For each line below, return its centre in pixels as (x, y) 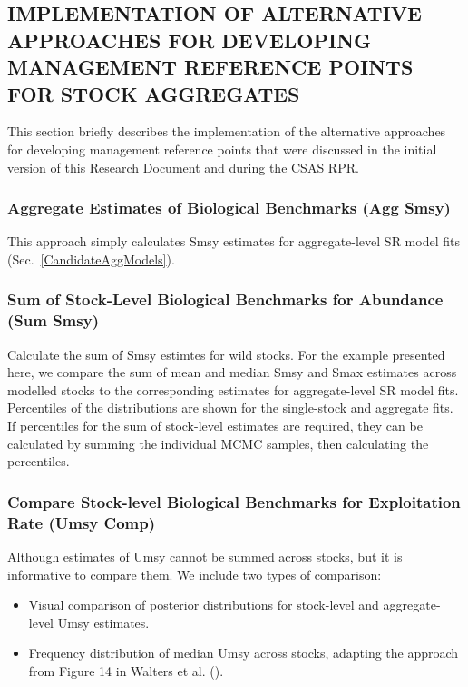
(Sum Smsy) (53, 320)
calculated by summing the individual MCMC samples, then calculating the (218, 443)
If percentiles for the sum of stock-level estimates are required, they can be (215, 426)
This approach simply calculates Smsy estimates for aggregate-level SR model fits (234, 241)
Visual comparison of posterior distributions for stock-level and (204, 605)
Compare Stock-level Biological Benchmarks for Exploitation (234, 501)
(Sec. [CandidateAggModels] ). (91, 259)
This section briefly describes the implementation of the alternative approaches (227, 131)
